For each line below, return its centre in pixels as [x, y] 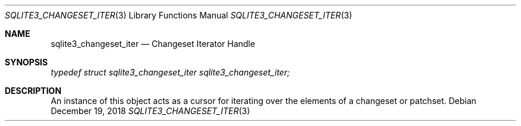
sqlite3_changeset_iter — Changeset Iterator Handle [153, 44]
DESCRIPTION [33, 91]
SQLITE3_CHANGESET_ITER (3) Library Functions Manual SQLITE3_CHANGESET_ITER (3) [178, 15]
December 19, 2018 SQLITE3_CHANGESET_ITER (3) [150, 111]
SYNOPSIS [26, 62]
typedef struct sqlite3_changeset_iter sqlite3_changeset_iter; [170, 72]
